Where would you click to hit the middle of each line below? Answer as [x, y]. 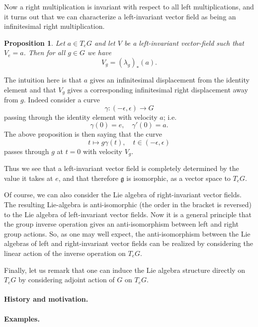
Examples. [22, 318]
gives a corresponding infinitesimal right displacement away [158, 89]
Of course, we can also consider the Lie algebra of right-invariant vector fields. [123, 195]
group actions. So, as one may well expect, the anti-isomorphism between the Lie [127, 233]
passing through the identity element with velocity [81, 117]
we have [99, 52]
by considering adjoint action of [67, 280]
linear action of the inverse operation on [65, 253]
